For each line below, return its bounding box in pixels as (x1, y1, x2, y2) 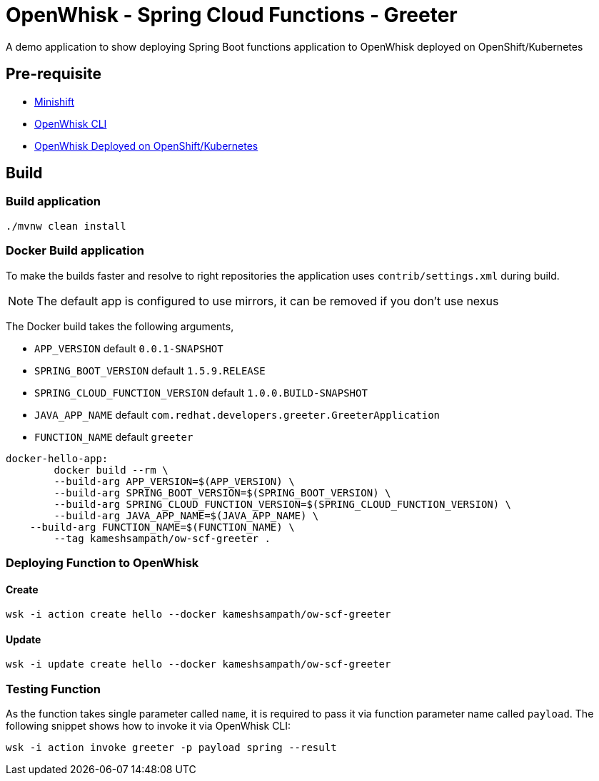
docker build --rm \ (54, 464, 168, 476)
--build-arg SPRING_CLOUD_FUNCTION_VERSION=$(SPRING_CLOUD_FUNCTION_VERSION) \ (54, 498, 512, 510)
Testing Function (6, 681, 101, 696)
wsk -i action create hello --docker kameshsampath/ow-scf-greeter (6, 608, 391, 621)
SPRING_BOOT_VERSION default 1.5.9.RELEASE (34, 364, 266, 377)
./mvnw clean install (6, 220, 126, 232)
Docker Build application (6, 243, 144, 258)
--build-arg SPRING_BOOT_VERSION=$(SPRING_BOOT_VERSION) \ (54, 486, 391, 499)
